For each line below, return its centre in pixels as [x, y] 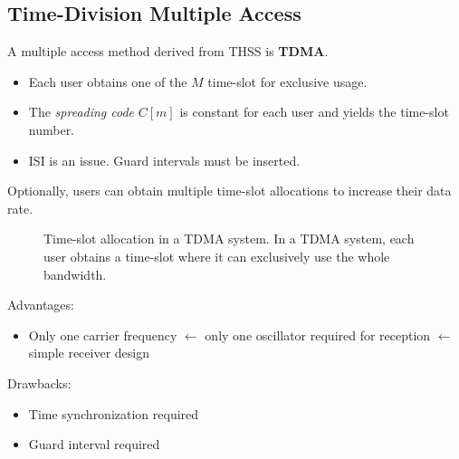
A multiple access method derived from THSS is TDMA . [168, 51]
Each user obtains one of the [108, 81]
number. [52, 129]
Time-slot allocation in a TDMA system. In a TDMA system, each [229, 239]
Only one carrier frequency [103, 335]
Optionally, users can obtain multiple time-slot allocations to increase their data [229, 191]
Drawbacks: [39, 382]
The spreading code [81, 112]
